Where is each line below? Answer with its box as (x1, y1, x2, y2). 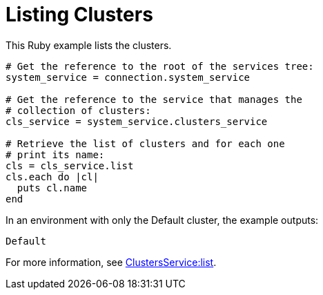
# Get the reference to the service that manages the (6, 93, 302, 105)
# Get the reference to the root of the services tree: (6, 60, 314, 72)
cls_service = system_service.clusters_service (6, 115, 268, 127)
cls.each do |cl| (6, 171, 99, 182)
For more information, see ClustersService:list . (6, 256, 217, 268)
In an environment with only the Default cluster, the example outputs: (6, 213, 319, 226)
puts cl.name (17, 182, 88, 193)
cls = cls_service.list (6, 160, 134, 171)
